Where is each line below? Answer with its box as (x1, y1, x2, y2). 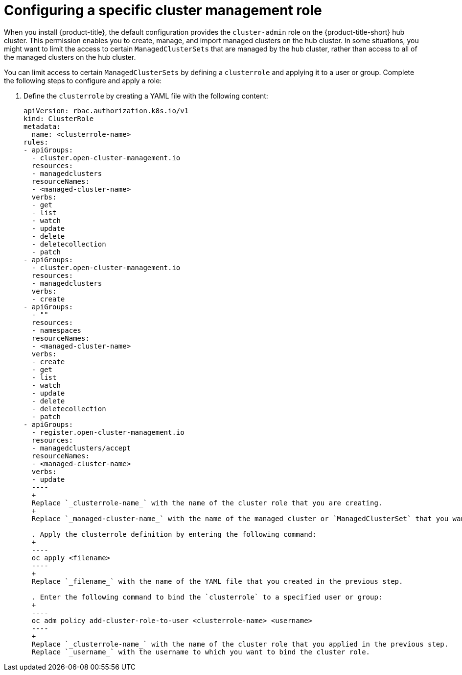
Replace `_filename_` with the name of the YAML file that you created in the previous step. (31, 577, 403, 585)
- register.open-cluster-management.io (31, 428, 185, 436)
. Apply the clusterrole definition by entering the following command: (31, 530, 317, 538)
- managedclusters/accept (31, 444, 131, 452)
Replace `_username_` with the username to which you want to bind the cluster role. (31, 648, 370, 656)
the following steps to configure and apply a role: (4, 76, 162, 85)
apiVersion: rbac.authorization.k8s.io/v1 (23, 106, 189, 115)
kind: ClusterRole (23, 114, 94, 123)
